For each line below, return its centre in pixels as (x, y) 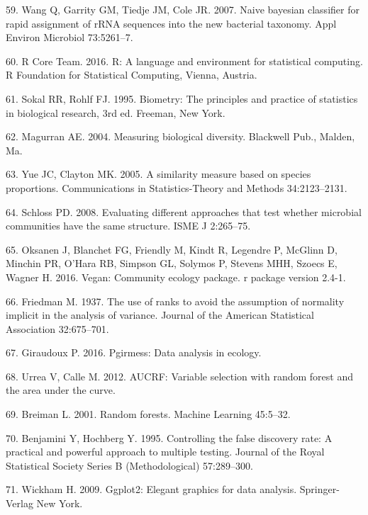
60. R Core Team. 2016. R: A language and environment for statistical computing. (184, 61)
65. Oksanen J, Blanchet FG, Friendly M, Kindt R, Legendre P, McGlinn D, (172, 249)
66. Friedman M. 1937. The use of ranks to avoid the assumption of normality (175, 301)
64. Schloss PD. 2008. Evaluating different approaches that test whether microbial (184, 211)
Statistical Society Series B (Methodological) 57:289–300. (129, 465)
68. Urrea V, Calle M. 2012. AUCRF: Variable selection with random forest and (179, 376)
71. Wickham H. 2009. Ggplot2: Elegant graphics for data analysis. (151, 489)
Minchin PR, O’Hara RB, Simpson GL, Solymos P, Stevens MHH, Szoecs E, (172, 263)
